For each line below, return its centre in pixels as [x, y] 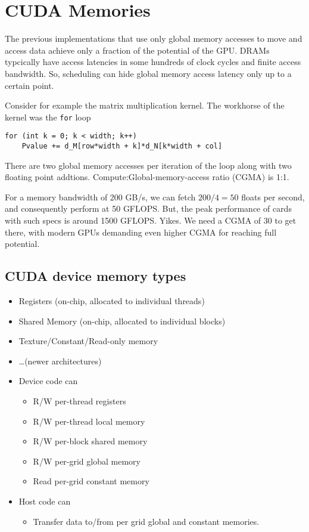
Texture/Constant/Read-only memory [88, 341]
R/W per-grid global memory [87, 461]
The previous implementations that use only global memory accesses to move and [154, 38]
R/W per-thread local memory [89, 421]
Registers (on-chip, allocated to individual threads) [112, 301]
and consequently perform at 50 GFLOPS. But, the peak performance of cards [148, 208]
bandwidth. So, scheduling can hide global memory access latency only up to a [148, 73]
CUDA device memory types [96, 276]
